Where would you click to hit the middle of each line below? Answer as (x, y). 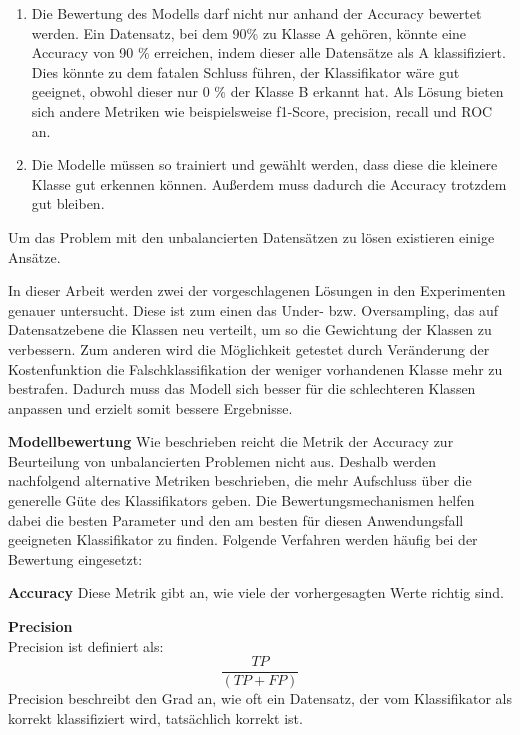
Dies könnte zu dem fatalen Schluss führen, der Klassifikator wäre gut (245, 71)
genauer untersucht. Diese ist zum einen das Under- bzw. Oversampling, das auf (253, 309)
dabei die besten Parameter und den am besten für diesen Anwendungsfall (236, 519)
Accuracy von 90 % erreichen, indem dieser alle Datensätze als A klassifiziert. (268, 52)
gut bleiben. (68, 203)
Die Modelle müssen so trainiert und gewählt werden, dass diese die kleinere (264, 164)
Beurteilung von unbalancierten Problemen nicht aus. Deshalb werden (222, 460)
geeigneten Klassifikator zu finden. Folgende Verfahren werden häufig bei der (243, 539)
